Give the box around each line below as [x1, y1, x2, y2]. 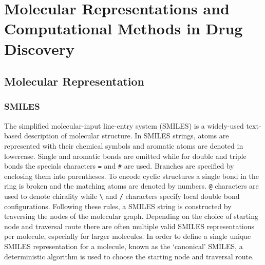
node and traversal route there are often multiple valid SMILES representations [4, 220, 255, 231]
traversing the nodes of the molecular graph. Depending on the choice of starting [4, 211, 258, 221]
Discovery [4, 38, 74, 59]
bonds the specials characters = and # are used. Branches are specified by [4, 160, 234, 171]
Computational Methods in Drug [4, 18, 243, 39]
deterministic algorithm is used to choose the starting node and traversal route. [4, 251, 254, 261]
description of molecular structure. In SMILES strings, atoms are [24, 130, 229, 141]
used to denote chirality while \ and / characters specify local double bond [4, 191, 240, 201]
